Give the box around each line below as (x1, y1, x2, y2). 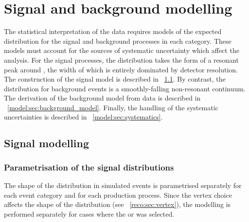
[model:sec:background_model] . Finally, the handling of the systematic (7, 102, 218, 112)
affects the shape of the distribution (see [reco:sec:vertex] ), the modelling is (4, 199, 231, 209)
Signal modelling (4, 136, 89, 151)
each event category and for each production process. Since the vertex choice (4, 189, 232, 200)
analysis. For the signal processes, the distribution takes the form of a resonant (4, 54, 239, 65)
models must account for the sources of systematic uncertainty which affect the (4, 45, 239, 55)
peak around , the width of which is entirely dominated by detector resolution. (4, 64, 238, 74)
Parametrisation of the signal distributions (4, 161, 174, 173)
